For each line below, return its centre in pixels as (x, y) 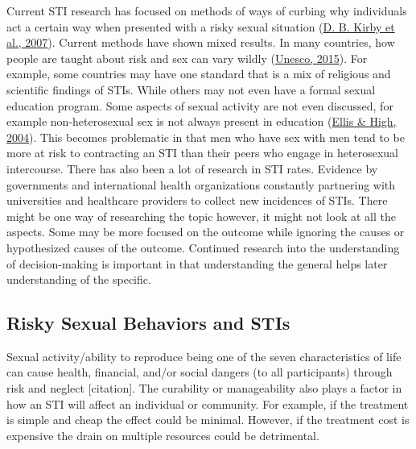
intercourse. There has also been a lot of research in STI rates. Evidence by (192, 168)
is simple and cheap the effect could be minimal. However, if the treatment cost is (208, 420)
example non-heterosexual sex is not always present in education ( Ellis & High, (202, 121)
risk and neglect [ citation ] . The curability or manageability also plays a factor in (204, 388)
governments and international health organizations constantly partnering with (201, 184)
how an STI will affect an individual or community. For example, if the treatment (208, 403)
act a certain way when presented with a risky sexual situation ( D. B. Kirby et (201, 26)
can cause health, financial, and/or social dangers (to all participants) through (200, 372)
